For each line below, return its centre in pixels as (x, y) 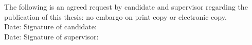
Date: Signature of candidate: (50, 27)
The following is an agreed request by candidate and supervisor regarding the (126, 7)
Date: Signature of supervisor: (51, 36)
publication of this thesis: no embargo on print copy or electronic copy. (115, 16)
